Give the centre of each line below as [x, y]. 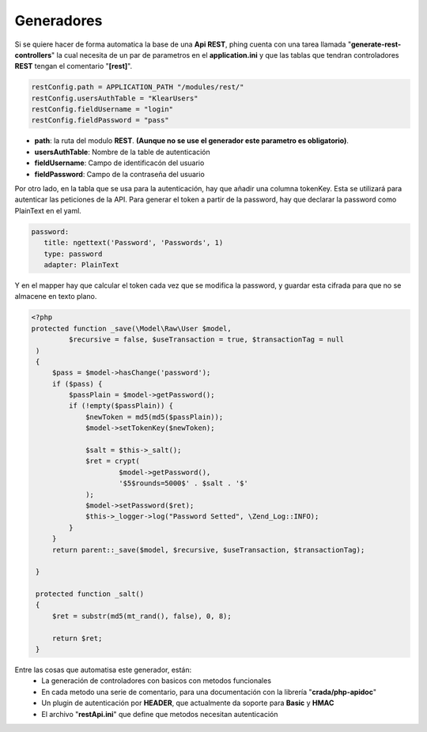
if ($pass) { [77, 384]
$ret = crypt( [113, 461]
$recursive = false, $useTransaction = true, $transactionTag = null [206, 340]
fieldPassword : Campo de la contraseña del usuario [119, 174]
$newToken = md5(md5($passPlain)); [155, 417]
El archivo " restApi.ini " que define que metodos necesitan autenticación [160, 714]
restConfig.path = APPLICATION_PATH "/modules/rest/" [138, 87]
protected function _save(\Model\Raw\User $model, [132, 328]
